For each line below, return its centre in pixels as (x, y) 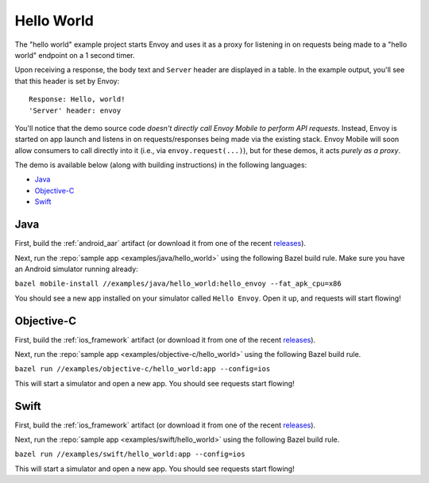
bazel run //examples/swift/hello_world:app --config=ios (130, 454)
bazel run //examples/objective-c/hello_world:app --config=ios (143, 369)
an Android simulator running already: (76, 269)
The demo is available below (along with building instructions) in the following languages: (161, 165)
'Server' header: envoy (75, 110)
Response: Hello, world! (77, 100)
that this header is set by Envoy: (67, 81)
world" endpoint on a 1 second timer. (75, 55)
